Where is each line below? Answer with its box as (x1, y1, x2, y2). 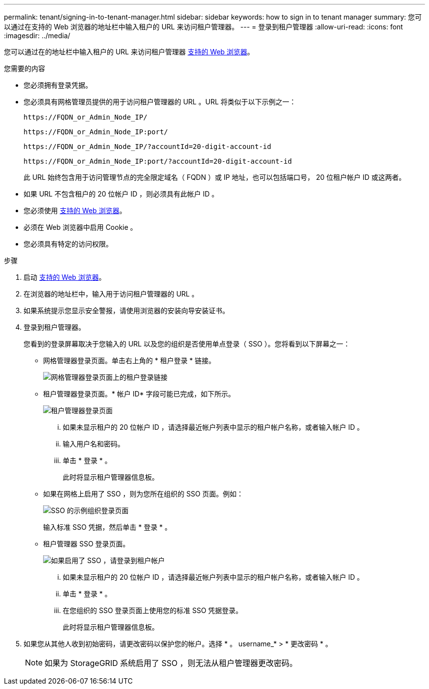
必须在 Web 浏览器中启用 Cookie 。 (24, 223, 137, 231)
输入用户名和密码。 (63, 440, 124, 448)
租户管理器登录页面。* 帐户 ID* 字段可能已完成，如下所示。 (43, 390, 235, 398)
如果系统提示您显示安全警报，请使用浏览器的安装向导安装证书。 (24, 306, 229, 315)
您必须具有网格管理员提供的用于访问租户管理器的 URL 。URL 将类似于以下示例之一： (24, 98, 296, 106)
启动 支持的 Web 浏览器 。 (24, 273, 106, 281)
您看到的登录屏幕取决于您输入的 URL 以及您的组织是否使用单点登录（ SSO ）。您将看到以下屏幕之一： (24, 340, 350, 348)
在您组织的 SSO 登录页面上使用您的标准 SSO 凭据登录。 (63, 606, 243, 615)
